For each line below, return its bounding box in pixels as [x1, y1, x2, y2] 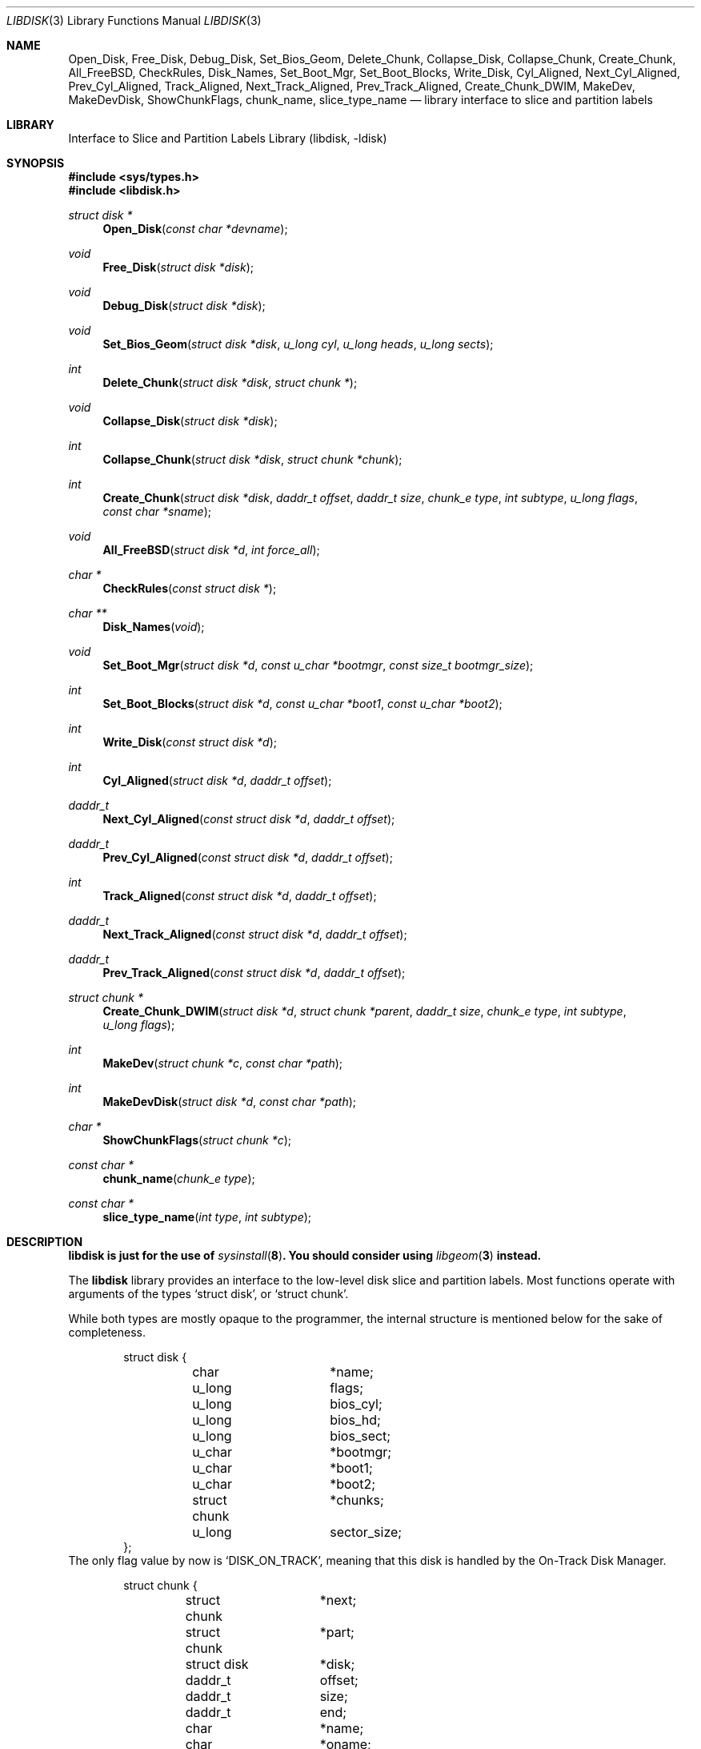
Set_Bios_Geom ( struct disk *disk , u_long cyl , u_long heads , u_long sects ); [102, 337, 494, 351]
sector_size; [330, 1524, 403, 1540]
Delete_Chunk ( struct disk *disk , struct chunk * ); [102, 376, 358, 389]
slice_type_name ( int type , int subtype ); [102, 1210, 312, 1224]
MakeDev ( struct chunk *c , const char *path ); [102, 1056, 343, 1070]
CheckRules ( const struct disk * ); [102, 581, 277, 595]
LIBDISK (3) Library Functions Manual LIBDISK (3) [6, 14, 262, 27]
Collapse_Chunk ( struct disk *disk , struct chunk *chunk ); [102, 452, 403, 466]
